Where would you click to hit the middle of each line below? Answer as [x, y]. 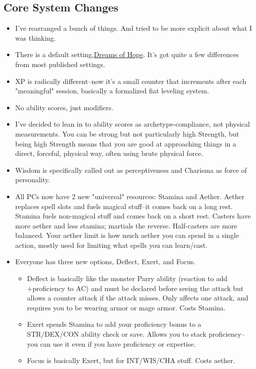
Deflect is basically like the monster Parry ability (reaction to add [127, 278]
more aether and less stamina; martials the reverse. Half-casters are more [126, 225]
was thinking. [35, 37]
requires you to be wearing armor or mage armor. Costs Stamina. [126, 307]
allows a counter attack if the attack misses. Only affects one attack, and [138, 298]
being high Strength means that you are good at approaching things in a [126, 143]
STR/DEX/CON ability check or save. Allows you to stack [117, 334]
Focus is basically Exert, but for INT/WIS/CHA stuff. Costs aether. [131, 360]
